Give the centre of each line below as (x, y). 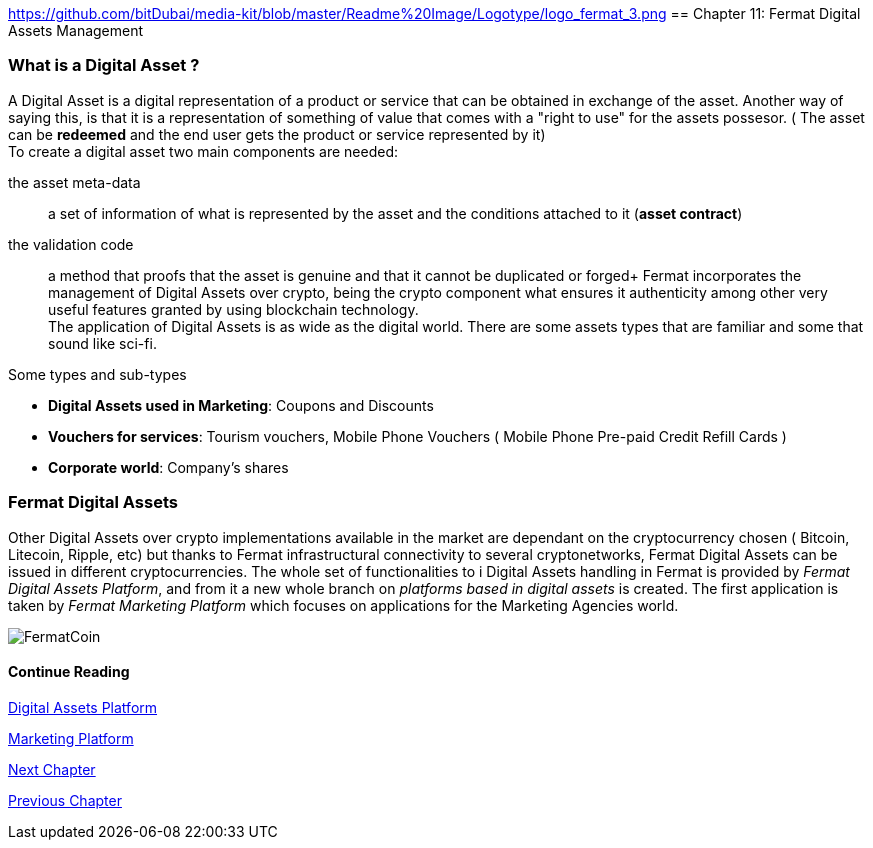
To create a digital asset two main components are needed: (203, 151)
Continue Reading (69, 672)
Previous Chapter (65, 800)
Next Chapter (52, 769)
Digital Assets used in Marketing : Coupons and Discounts (241, 405)
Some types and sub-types (97, 374)
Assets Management (76, 30)
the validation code (71, 244)
